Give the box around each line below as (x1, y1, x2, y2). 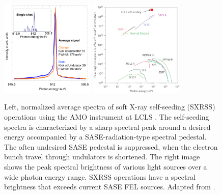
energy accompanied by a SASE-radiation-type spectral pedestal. (4, 131, 207, 142)
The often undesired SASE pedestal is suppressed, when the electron (4, 141, 218, 152)
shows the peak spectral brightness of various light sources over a (4, 161, 207, 172)
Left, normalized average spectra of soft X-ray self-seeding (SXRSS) (4, 101, 215, 112)
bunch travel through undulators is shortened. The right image (4, 151, 200, 162)
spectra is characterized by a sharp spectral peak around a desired (4, 121, 211, 132)
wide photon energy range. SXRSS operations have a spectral (4, 171, 196, 182)
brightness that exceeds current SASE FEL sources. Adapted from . (4, 181, 215, 192)
